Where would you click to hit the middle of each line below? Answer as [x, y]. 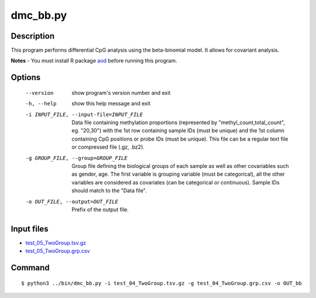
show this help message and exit [111, 104]
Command [30, 268]
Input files [30, 229]
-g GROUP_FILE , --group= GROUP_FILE [77, 158]
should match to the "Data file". [109, 191]
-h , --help [41, 104]
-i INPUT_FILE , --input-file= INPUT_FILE [84, 114]
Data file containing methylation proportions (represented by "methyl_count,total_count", [178, 122]
